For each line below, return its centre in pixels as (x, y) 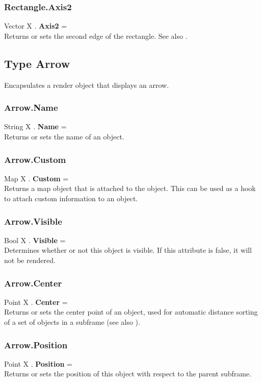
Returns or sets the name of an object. (64, 137)
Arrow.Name (31, 108)
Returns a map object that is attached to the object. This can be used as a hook (130, 188)
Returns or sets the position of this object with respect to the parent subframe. (128, 374)
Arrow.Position (36, 344)
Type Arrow (37, 63)
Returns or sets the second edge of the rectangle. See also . (96, 35)
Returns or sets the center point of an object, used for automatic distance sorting (131, 312)
